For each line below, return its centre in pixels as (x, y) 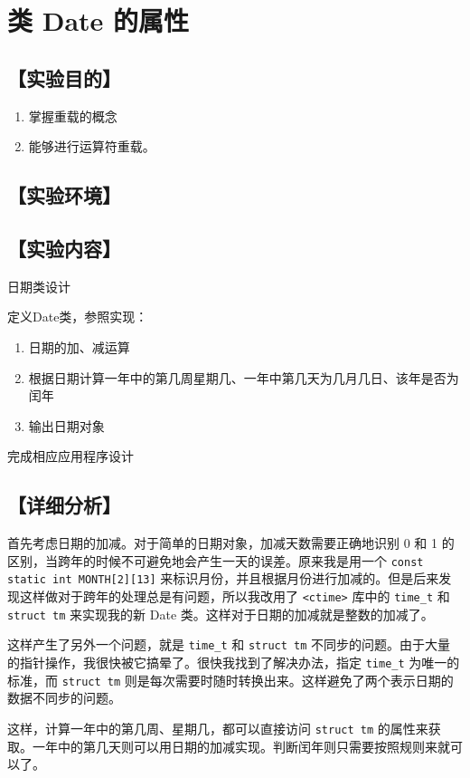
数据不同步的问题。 (64, 698)
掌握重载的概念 (73, 115)
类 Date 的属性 (99, 20)
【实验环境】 (64, 195)
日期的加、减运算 (79, 346)
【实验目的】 (64, 77)
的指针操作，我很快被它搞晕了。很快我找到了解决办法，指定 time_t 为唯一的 (234, 662)
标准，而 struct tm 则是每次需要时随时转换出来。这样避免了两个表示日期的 (230, 680)
